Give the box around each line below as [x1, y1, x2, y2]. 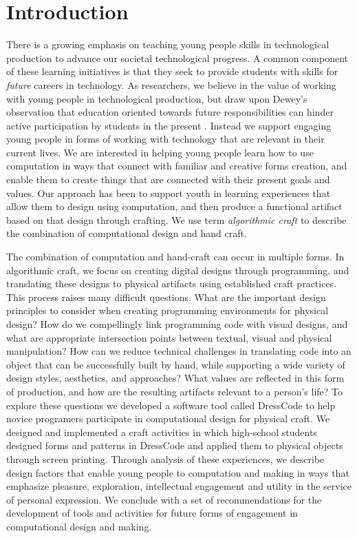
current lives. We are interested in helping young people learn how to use [6, 145, 314, 159]
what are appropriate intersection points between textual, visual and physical [6, 330, 332, 344]
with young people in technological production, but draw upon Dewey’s [6, 91, 307, 105]
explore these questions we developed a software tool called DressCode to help [6, 397, 336, 412]
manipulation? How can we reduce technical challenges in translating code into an [6, 344, 351, 358]
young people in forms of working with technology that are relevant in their [6, 132, 325, 146]
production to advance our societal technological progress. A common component [6, 50, 348, 65]
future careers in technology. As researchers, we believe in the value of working [6, 77, 336, 92]
